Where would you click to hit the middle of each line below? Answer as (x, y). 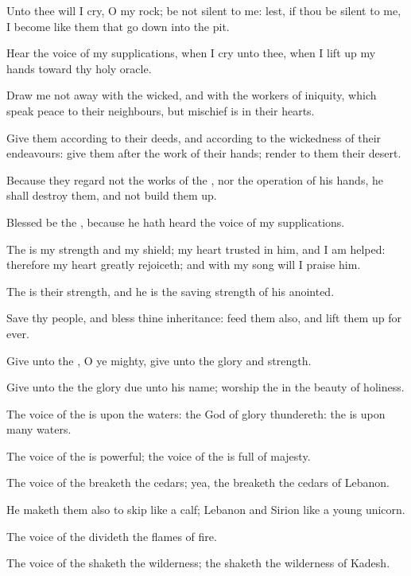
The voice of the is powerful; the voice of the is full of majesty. (159, 455)
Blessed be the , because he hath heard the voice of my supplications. (176, 222)
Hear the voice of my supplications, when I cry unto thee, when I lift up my (191, 53)
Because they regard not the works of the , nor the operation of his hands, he (195, 179)
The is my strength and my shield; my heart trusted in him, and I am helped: (196, 249)
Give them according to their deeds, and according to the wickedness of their (194, 137)
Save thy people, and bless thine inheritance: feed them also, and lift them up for (204, 318)
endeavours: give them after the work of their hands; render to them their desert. (204, 153)
